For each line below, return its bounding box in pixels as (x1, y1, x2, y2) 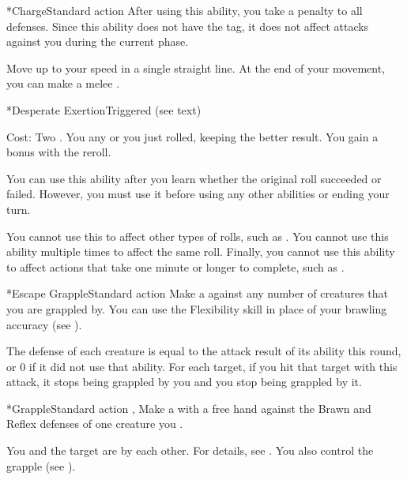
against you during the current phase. (6, 33, 189, 50)
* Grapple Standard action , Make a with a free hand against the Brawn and (6, 399, 371, 416)
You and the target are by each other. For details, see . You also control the (6, 442, 374, 459)
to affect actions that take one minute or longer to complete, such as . (6, 258, 345, 275)
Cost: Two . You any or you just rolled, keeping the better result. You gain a (6, 128, 379, 144)
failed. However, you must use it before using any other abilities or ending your (6, 186, 390, 202)
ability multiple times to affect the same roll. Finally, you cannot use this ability (6, 243, 395, 260)
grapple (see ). (6, 457, 76, 474)
